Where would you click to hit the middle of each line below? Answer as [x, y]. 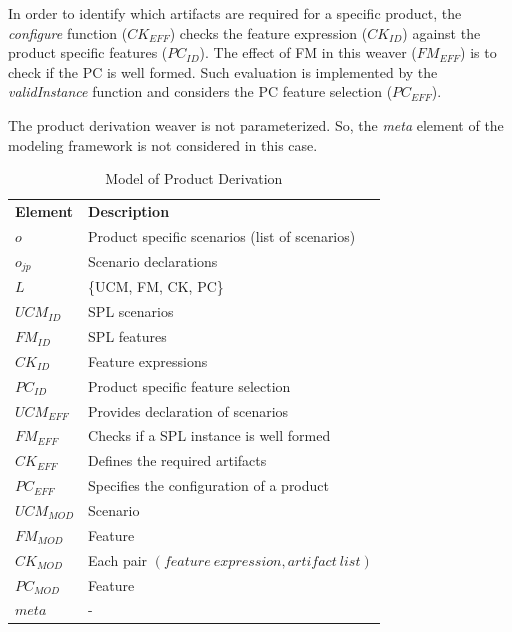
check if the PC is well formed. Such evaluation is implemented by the [223, 71]
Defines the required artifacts [177, 460]
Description [129, 211]
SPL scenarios [131, 311]
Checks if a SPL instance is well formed [209, 435]
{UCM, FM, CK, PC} [156, 286]
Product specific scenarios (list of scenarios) [222, 235]
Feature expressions [148, 360]
